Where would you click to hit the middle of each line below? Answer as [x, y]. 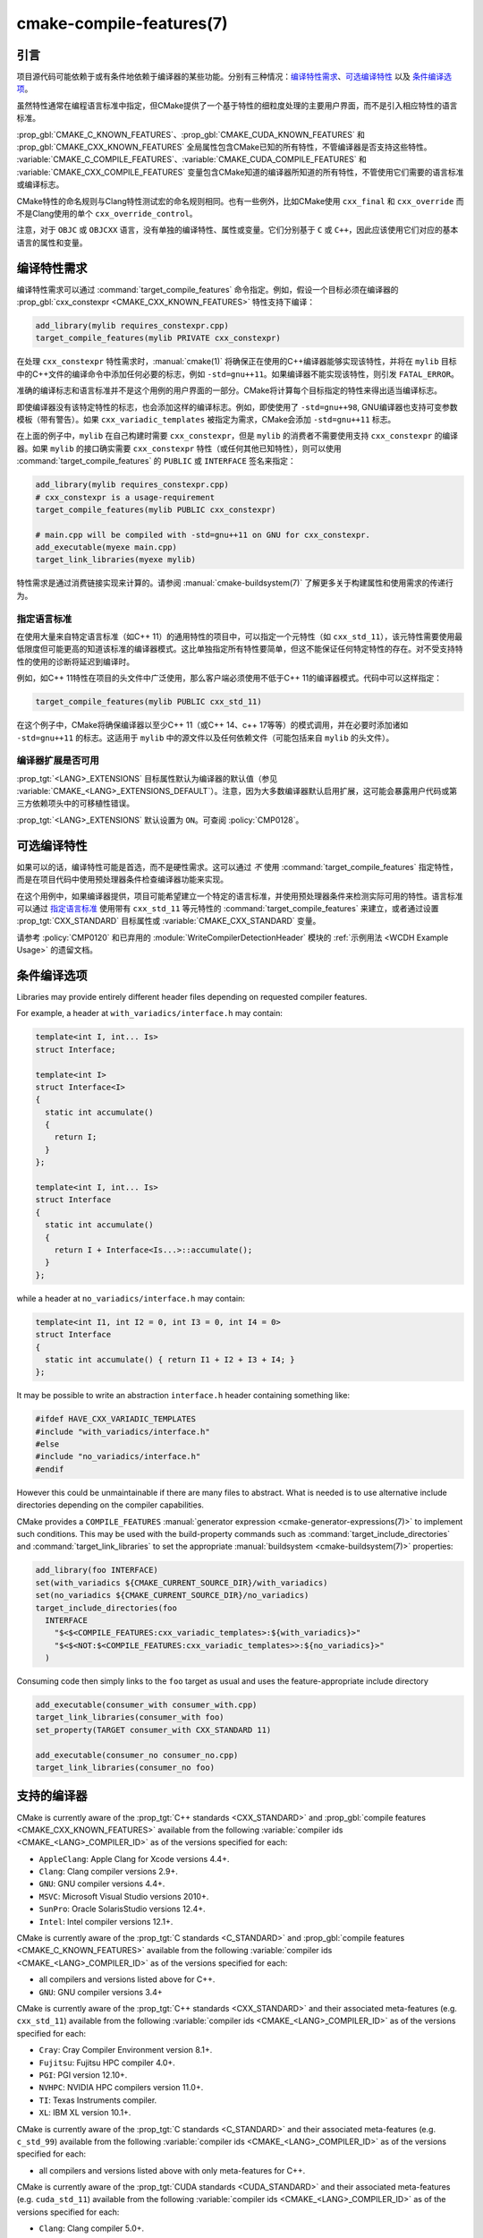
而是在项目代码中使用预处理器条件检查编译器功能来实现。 [122, 880]
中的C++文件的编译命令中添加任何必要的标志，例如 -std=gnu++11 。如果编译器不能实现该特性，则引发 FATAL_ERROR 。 [238, 374]
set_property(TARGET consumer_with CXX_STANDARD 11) [153, 1730]
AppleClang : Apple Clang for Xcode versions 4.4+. [134, 1858]
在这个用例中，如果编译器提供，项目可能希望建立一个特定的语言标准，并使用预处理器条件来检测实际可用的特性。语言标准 [240, 896]
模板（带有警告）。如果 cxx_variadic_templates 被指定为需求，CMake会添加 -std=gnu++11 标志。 [206, 419]
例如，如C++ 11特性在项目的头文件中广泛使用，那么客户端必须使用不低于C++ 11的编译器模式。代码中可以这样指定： [229, 678]
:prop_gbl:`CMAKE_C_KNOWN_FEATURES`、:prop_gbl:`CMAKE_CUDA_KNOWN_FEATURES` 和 [191, 134]
